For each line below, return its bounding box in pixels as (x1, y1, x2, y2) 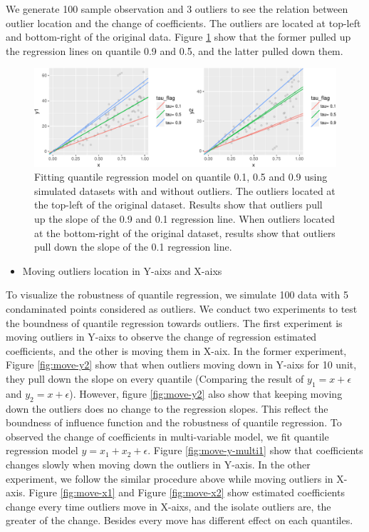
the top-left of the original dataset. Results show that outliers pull (34, 197, 323, 212)
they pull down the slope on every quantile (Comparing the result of (6, 371, 304, 386)
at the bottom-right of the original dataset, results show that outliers (34, 225, 336, 240)
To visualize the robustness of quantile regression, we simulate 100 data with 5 (6, 287, 348, 302)
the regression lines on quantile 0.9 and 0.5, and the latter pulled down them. (6, 43, 343, 58)
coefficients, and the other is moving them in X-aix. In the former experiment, (6, 343, 347, 358)
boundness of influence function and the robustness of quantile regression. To (6, 415, 342, 430)
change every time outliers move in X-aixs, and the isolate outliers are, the (6, 498, 331, 513)
